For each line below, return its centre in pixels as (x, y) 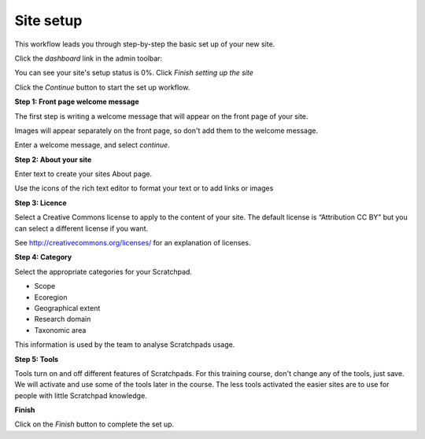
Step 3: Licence (41, 203)
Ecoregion (51, 297)
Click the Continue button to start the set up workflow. (102, 87)
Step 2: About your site (53, 159)
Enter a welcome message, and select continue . (92, 145)
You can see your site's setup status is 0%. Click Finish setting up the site (134, 73)
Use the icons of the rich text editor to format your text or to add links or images (144, 188)
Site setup (48, 20)
